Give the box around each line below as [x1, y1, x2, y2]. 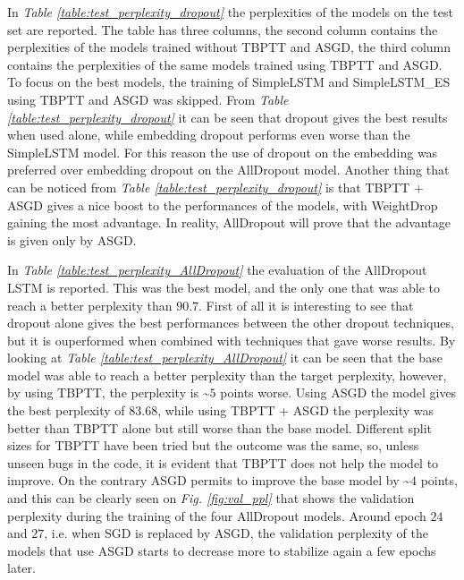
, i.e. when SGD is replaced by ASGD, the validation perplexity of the [44, 524, 428, 542]
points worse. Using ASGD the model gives [220, 383, 457, 402]
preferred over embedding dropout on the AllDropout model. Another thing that [7, 160, 450, 179]
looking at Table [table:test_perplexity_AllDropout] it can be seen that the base [7, 348, 443, 367]
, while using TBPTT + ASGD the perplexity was [157, 401, 434, 420]
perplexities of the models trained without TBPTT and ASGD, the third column [7, 38, 451, 56]
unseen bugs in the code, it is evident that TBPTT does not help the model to [7, 453, 439, 472]
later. [7, 559, 36, 577]
